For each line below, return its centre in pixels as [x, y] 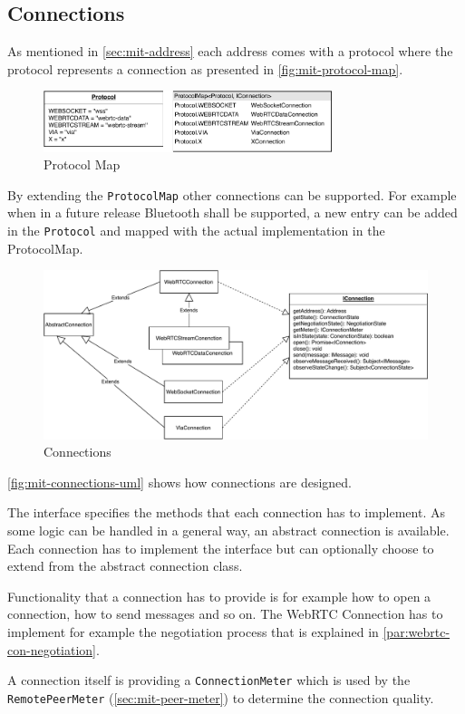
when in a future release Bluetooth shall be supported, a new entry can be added [232, 212]
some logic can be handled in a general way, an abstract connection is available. [228, 530]
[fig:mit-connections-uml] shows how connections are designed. [179, 482]
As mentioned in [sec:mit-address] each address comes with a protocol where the [230, 51]
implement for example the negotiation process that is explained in [193, 631]
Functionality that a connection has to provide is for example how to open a [219, 596]
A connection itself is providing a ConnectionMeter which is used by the [209, 680]
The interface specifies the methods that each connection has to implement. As [226, 512]
